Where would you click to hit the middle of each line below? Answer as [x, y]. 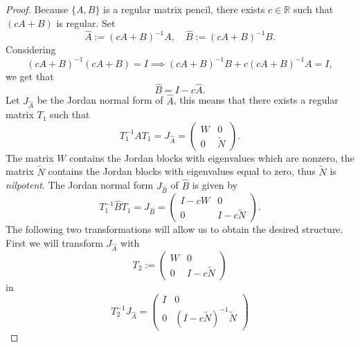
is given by [215, 185]
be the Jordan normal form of [100, 100]
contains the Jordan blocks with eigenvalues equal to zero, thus [182, 171]
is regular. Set [86, 22]
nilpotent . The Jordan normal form [80, 185]
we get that [30, 76]
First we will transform [54, 242]
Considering [31, 49]
